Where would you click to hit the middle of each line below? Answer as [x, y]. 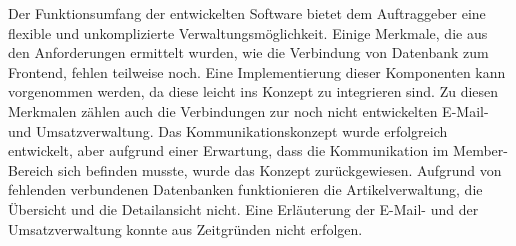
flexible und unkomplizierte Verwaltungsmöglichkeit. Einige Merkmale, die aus [248, 32]
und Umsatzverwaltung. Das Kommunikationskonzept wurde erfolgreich [228, 130]
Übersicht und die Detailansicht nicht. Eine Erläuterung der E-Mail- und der [243, 208]
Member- [480, 150]
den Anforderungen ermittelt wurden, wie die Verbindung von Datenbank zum [248, 52]
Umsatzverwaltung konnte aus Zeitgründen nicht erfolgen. [185, 228]
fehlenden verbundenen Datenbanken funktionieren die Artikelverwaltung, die [245, 189]
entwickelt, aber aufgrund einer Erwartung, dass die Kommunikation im [228, 150]
